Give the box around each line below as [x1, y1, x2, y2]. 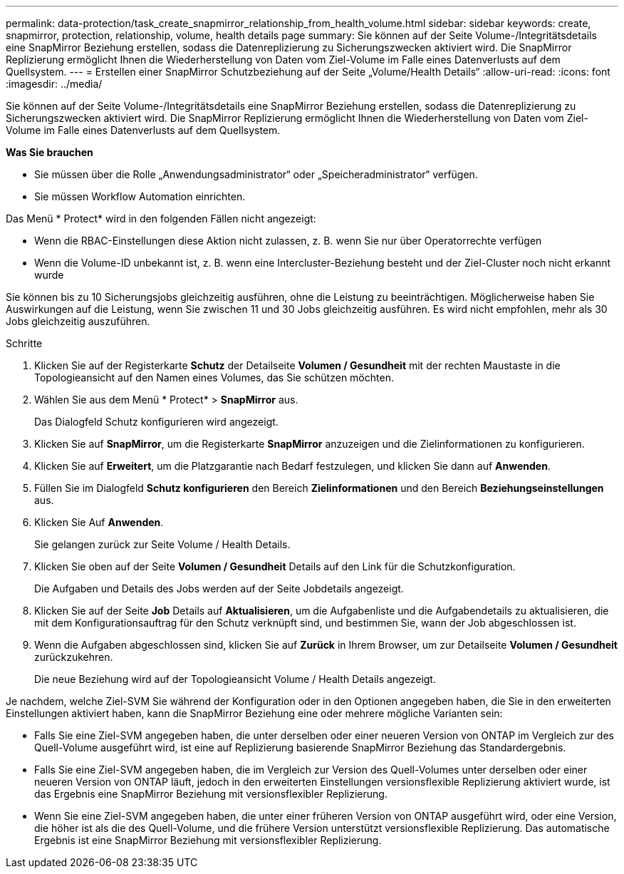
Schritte [6, 337, 43, 349]
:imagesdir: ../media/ [6, 78, 103, 90]
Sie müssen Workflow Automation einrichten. [34, 190, 246, 202]
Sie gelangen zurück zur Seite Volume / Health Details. [34, 538, 291, 550]
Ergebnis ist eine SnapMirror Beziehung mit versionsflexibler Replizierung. [34, 834, 382, 846]
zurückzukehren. [34, 651, 113, 663]
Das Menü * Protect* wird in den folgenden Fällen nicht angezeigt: [6, 212, 316, 225]
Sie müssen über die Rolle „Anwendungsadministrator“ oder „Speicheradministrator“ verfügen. [34, 168, 478, 180]
